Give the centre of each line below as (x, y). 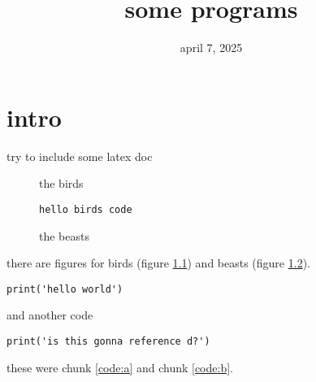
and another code (50, 315)
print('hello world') (65, 289)
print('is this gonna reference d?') (108, 341)
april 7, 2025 (211, 48)
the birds (61, 183)
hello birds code (86, 209)
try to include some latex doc (80, 156)
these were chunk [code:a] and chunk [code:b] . (120, 367)
